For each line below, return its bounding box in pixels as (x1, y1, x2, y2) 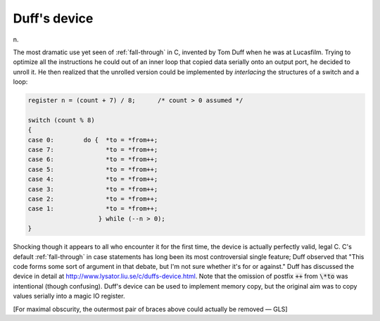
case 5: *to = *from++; (27, 165, 158, 173)
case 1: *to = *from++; (27, 205, 158, 213)
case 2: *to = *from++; (27, 195, 158, 203)
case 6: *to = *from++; (27, 156, 158, 163)
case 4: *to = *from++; (27, 175, 158, 183)
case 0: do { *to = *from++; (27, 136, 158, 144)
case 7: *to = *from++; (27, 146, 158, 154)
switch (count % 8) (27, 116, 95, 124)
